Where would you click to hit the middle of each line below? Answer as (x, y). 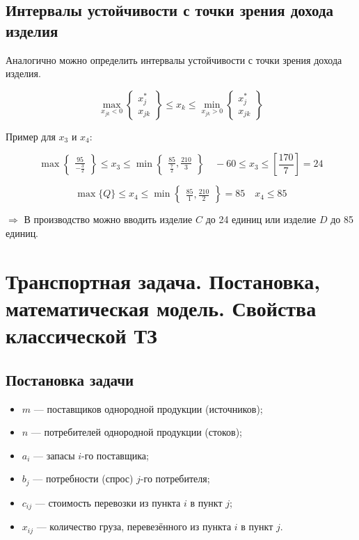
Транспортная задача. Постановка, (163, 280)
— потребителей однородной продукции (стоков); (137, 432)
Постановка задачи (70, 379)
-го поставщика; (115, 455)
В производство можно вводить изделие (108, 219)
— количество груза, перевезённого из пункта (134, 526)
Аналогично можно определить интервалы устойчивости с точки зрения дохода (174, 59)
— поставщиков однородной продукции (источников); (148, 408)
